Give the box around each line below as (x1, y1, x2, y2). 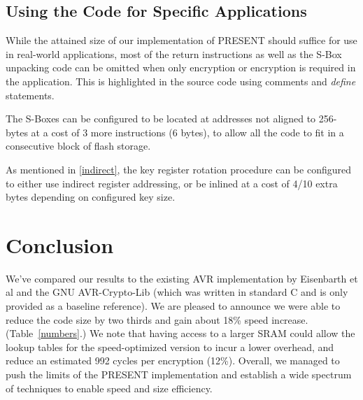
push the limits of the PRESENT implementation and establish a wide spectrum (6, 367, 352, 382)
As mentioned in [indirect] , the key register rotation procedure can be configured (6, 162, 351, 176)
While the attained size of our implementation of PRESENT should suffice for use (6, 33, 357, 48)
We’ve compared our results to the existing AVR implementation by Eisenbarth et (6, 271, 358, 285)
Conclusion (6, 230, 114, 259)
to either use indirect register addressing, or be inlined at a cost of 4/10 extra (6, 176, 338, 190)
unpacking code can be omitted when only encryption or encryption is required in (6, 60, 356, 75)
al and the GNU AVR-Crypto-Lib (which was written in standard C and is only (6, 285, 348, 299)
